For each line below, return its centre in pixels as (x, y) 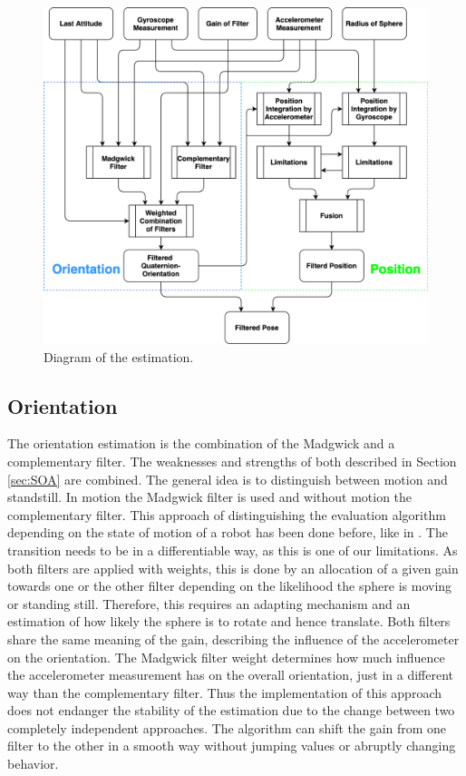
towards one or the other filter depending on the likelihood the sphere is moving (230, 586)
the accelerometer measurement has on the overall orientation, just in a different (230, 675)
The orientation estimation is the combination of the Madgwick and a (201, 443)
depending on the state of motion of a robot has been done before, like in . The (228, 532)
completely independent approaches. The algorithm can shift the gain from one (227, 727)
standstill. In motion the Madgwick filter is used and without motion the (210, 497)
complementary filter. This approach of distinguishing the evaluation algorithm (227, 514)
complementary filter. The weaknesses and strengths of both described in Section (232, 461)
